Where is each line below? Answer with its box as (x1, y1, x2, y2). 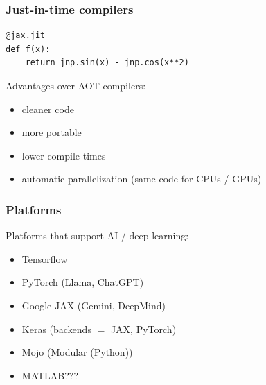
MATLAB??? (21, 368, 79, 382)
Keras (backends (21, 321, 91, 336)
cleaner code (21, 101, 74, 116)
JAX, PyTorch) (110, 321, 177, 336)
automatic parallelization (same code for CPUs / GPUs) (21, 171, 262, 186)
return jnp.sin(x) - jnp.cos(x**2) (25, 58, 189, 68)
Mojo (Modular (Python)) (21, 345, 133, 359)
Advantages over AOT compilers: (6, 78, 146, 92)
